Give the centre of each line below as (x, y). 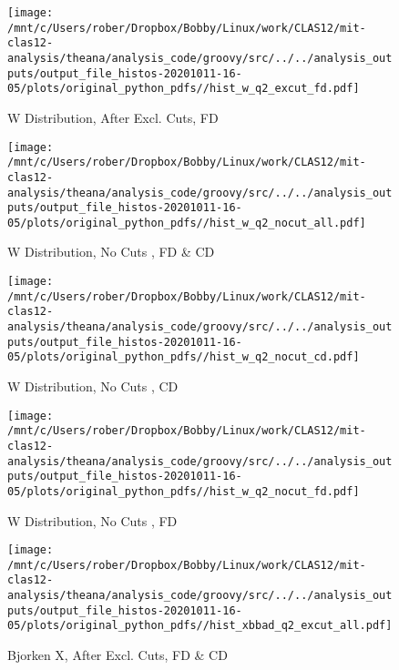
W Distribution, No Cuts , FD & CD (111, 252)
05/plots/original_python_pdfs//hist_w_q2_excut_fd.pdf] (184, 89)
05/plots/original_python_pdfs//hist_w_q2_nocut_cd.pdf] (184, 357)
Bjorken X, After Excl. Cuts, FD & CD (118, 655)
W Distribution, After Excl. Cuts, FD (113, 117)
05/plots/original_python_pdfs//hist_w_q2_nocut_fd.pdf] (184, 491)
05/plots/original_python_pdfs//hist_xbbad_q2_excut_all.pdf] (200, 626)
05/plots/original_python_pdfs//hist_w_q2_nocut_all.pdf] (187, 223)
